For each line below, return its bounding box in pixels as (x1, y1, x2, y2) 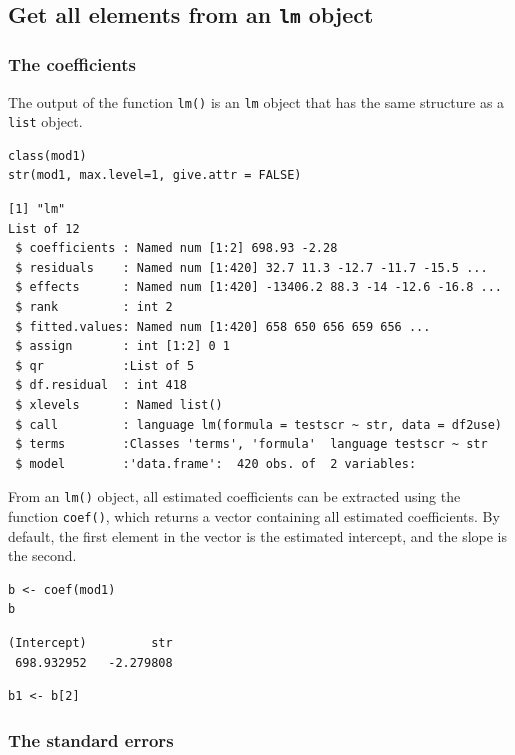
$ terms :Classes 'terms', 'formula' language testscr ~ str (15, 437, 488, 452)
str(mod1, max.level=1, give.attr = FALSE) (8, 168, 302, 183)
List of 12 (8, 221, 80, 236)
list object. (8, 111, 83, 132)
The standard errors (8, 727, 174, 752)
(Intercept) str (8, 636, 173, 651)
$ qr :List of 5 (15, 358, 195, 373)
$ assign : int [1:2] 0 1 (15, 339, 230, 354)
